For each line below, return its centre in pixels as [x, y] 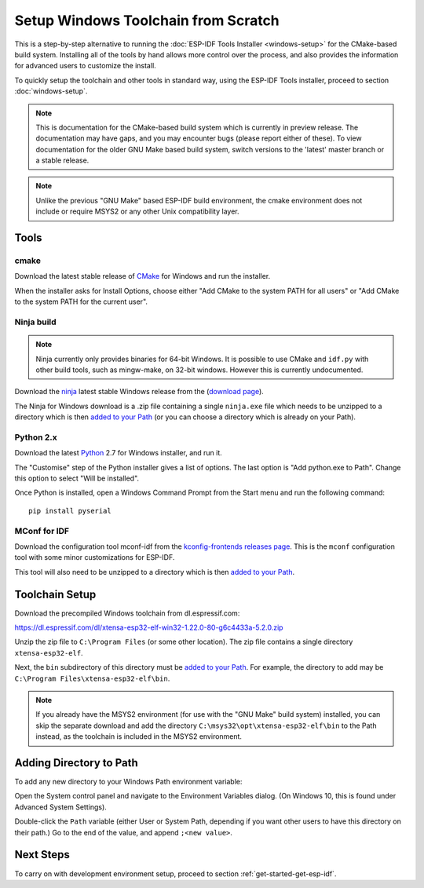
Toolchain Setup [55, 594]
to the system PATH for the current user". [81, 301]
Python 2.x [36, 437]
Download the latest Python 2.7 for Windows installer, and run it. [119, 453]
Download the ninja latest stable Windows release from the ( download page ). [139, 392]
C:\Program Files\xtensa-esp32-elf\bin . [92, 678]
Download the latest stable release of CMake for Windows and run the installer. [143, 276]
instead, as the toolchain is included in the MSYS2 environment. [139, 736]
